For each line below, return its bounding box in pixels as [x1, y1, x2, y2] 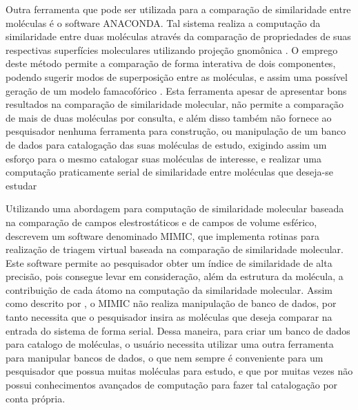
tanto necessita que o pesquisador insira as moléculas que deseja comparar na [6, 310, 332, 324]
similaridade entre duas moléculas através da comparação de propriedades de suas [6, 29, 351, 44]
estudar [6, 178, 37, 192]
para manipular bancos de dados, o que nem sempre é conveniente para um [6, 350, 324, 364]
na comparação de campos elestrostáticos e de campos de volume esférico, [6, 214, 317, 229]
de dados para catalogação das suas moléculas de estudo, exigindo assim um [6, 137, 327, 151]
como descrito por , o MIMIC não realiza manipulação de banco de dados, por [6, 296, 337, 310]
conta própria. [6, 391, 66, 405]
